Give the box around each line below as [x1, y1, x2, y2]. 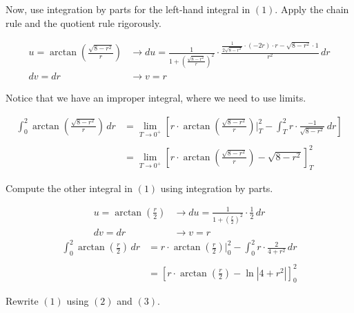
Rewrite [6, 294, 39, 308]
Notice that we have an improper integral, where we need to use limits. [6, 90, 306, 104]
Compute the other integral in [6, 180, 133, 195]
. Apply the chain [275, 2, 349, 16]
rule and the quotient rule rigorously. [6, 15, 161, 30]
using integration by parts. [160, 180, 273, 195]
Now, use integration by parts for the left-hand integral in [6, 2, 250, 16]
